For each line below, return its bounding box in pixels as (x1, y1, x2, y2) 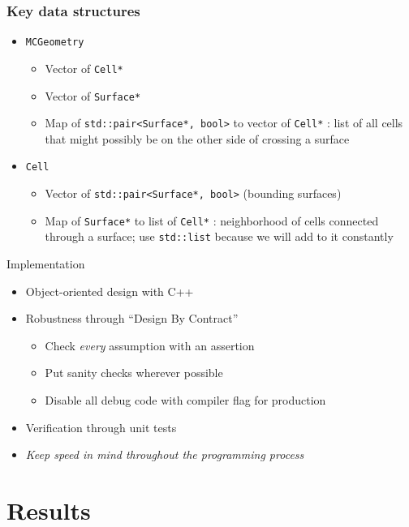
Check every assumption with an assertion (45, 336, 255, 353)
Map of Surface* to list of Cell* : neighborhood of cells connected (45, 212, 379, 229)
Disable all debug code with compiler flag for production (45, 392, 326, 409)
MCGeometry (25, 36, 84, 49)
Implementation (6, 255, 85, 272)
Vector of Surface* (45, 87, 141, 104)
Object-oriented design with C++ (25, 282, 194, 299)
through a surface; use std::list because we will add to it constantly (45, 228, 394, 245)
